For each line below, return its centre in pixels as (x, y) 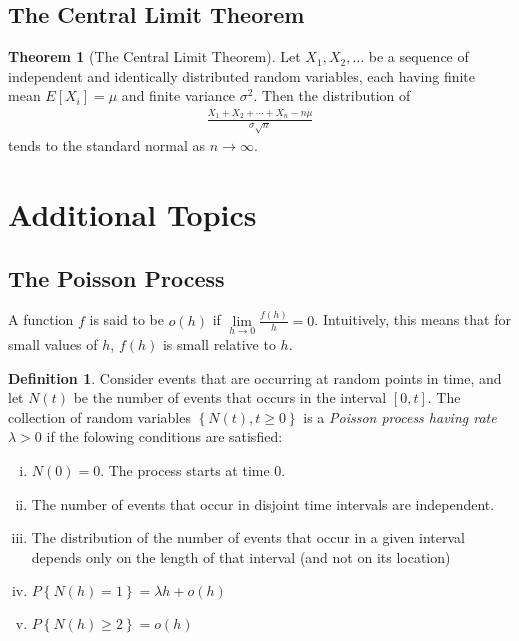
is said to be (126, 319)
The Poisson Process (116, 277)
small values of (53, 343)
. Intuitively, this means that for (412, 319)
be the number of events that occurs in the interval (230, 397)
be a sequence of (418, 56)
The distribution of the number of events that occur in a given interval (248, 537)
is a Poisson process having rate (400, 416)
